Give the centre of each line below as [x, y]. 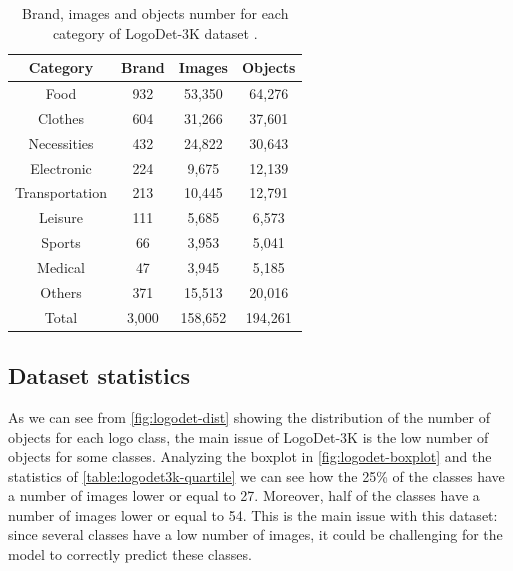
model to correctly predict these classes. [130, 554]
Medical [61, 266]
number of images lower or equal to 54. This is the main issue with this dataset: [253, 514]
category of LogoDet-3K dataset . [155, 32]
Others [61, 291]
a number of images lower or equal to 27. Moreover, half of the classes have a [244, 495]
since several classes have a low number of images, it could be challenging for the [255, 534]
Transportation [61, 192]
